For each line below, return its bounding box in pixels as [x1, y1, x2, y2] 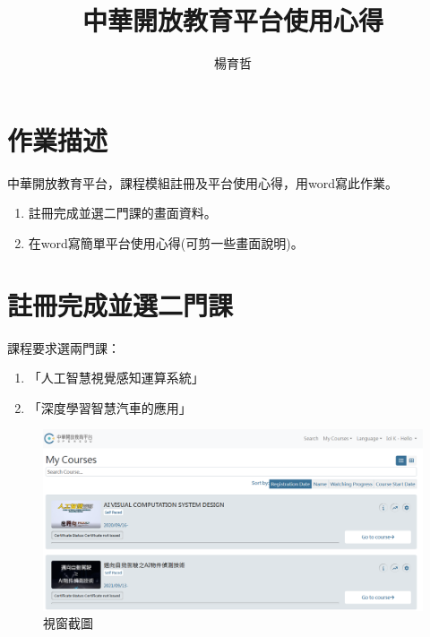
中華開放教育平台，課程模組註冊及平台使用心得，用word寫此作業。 [7, 173, 398, 192]
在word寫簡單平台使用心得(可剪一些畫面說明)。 [28, 233, 304, 252]
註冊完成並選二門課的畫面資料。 [28, 203, 217, 222]
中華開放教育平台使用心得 [82, 2, 383, 39]
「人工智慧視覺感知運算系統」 [28, 368, 204, 387]
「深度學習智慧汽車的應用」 [28, 398, 192, 417]
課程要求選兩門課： [7, 338, 120, 357]
